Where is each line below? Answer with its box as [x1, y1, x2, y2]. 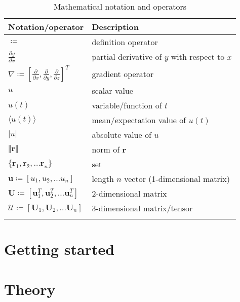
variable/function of [92, 99, 162, 111]
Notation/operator [8, 21, 84, 32]
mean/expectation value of [92, 114, 186, 126]
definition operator [92, 36, 158, 48]
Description [92, 21, 139, 32]
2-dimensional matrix [92, 187, 167, 199]
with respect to [171, 51, 225, 62]
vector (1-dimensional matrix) [124, 173, 230, 184]
